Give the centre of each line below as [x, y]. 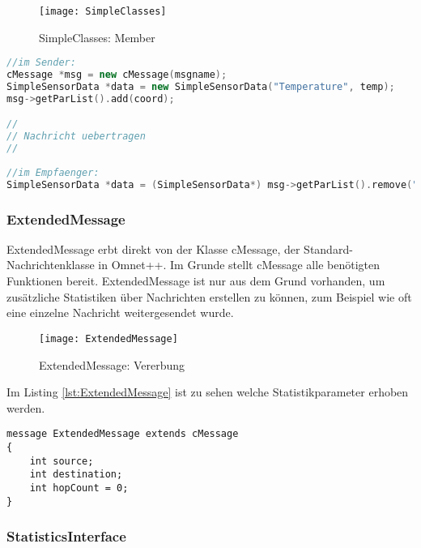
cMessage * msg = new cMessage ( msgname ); [117, 75]
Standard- [328, 248]
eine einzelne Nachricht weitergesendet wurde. [120, 313]
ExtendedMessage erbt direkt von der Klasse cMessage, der [153, 248]
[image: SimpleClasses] [103, 11]
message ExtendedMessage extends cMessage [123, 434]
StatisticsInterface [66, 536]
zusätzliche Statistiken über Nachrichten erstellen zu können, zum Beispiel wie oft [209, 296]
